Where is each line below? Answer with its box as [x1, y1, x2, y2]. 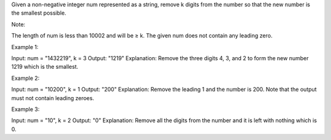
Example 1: [11, 43, 39, 50]
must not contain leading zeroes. [11, 94, 94, 101]
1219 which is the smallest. [11, 63, 79, 71]
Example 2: [11, 74, 40, 82]
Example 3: [11, 105, 40, 113]
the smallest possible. [11, 9, 67, 17]
